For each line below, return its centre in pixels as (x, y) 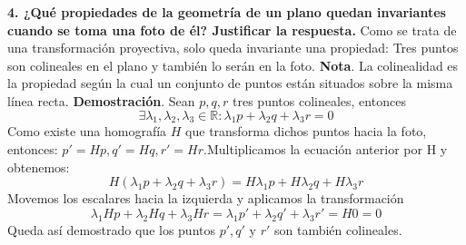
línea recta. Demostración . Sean (101, 100)
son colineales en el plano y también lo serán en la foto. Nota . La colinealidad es (233, 65)
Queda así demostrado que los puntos (112, 229)
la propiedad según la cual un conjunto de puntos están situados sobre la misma (230, 83)
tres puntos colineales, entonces (319, 100)
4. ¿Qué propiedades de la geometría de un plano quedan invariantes (227, 12)
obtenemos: (39, 167)
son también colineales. (338, 229)
